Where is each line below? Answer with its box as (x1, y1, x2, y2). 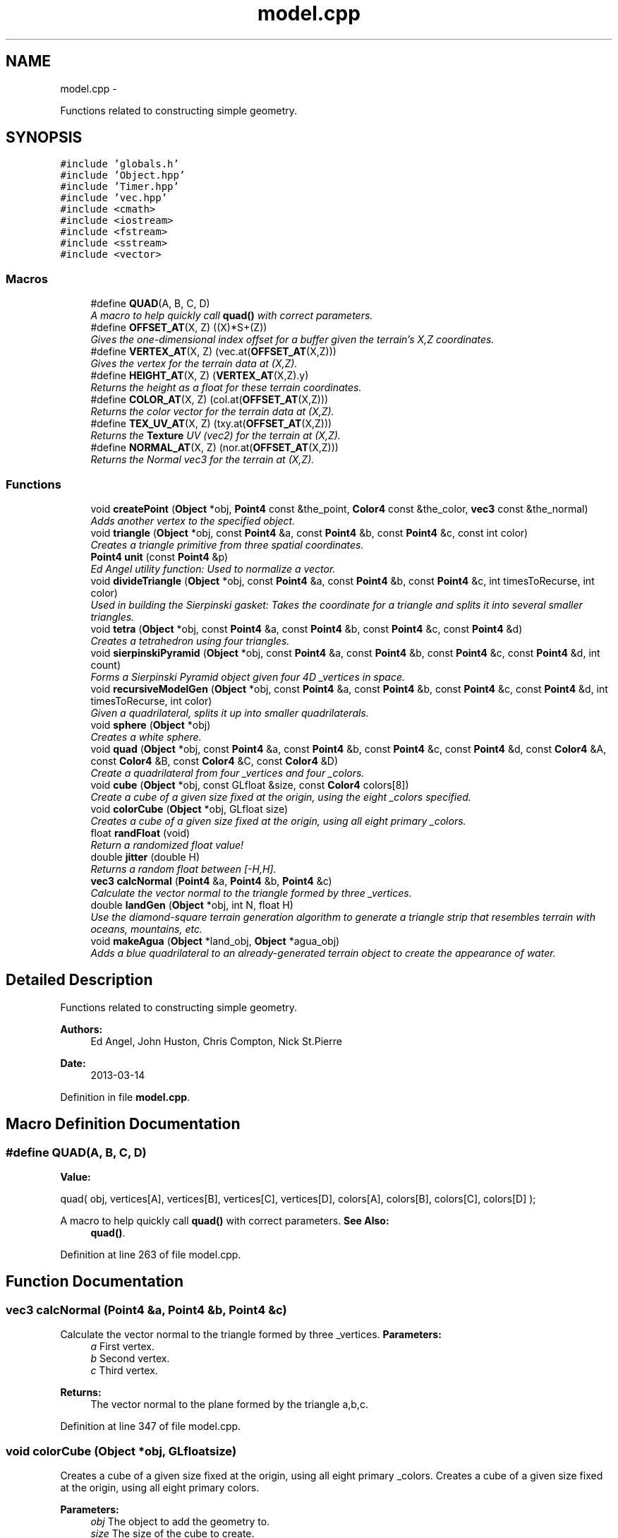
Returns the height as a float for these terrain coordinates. (90, 381, 362, 394)
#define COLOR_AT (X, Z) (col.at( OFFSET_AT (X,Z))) (90, 393, 329, 406)
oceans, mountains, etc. (90, 922, 202, 935)
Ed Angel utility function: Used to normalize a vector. (90, 562, 336, 575)
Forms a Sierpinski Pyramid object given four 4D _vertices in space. (90, 670, 406, 683)
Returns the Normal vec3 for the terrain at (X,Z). (90, 453, 315, 466)
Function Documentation (6, 1272, 183, 1291)
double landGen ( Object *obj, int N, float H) (90, 898, 293, 911)
